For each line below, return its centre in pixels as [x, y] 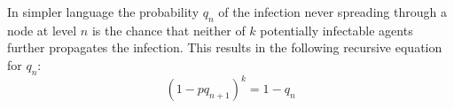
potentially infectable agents [337, 30]
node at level [42, 30]
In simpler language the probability [103, 12]
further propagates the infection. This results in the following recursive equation [225, 47]
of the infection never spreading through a [333, 12]
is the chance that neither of [168, 30]
